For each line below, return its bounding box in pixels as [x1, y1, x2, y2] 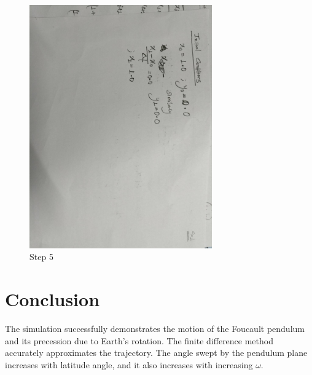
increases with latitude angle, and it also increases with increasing [5, 358, 253, 371]
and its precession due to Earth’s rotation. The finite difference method [5, 334, 273, 347]
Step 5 [29, 250, 53, 263]
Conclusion [5, 286, 100, 312]
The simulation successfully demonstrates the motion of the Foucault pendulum [5, 322, 305, 335]
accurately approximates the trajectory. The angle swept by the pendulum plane [5, 346, 308, 359]
